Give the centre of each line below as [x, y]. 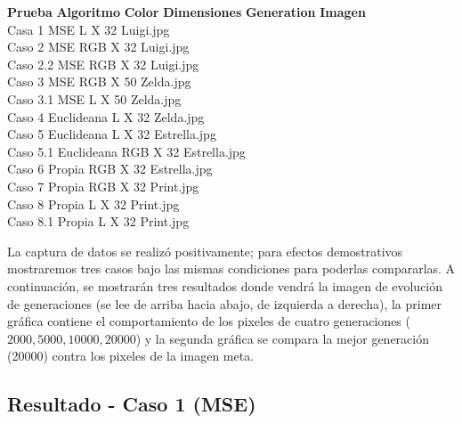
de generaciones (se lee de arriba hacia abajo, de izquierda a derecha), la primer [225, 303]
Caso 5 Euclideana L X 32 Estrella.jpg [112, 134]
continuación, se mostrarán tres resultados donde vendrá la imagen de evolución [225, 285]
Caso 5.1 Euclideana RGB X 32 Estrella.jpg [126, 151]
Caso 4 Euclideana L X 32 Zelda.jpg [106, 116]
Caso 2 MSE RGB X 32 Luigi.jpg [98, 47]
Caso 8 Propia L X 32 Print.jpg [93, 203]
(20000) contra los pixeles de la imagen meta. [131, 356]
